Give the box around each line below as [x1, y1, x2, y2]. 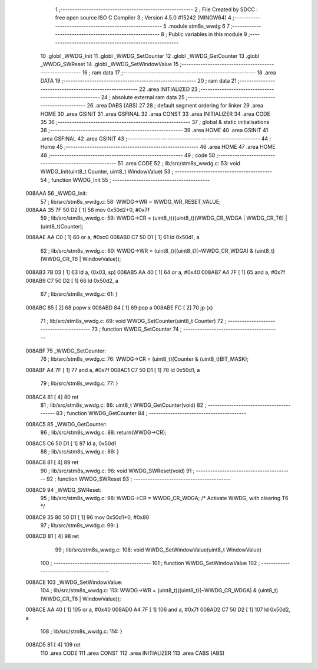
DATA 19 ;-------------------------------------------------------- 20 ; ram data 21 [40, 77, 237, 84]
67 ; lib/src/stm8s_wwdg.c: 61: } [40, 291, 118, 298]
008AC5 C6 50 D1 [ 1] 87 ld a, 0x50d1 [25, 440, 117, 447]
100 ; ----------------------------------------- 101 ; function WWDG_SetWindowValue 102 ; [40, 560, 260, 567]
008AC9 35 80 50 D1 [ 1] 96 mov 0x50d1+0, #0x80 [25, 514, 150, 521]
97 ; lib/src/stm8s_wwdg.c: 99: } [40, 522, 119, 529]
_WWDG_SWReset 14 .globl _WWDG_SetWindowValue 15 [40, 61, 179, 68]
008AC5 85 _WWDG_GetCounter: [25, 420, 107, 427]
